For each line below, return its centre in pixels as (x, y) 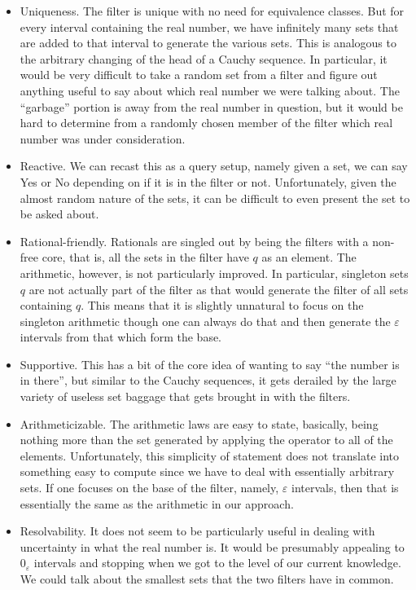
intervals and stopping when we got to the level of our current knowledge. (217, 563)
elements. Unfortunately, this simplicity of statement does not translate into (210, 455)
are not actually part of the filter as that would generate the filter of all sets (219, 289)
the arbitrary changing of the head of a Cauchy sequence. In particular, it (204, 58)
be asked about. (59, 214)
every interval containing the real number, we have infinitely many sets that (209, 26)
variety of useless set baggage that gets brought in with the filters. (185, 396)
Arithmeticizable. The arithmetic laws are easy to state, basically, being (199, 423)
